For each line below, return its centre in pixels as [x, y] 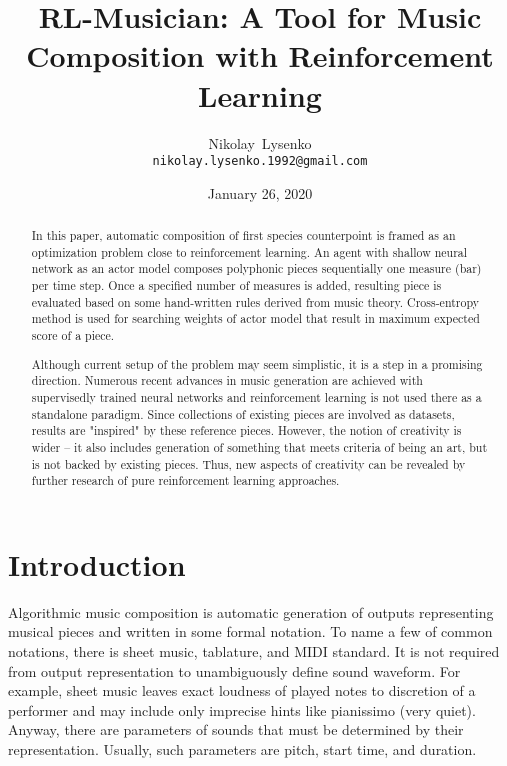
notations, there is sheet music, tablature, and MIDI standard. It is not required [254, 651]
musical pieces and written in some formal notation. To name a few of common [250, 631]
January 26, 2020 [260, 192]
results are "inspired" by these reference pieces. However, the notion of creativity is [246, 430]
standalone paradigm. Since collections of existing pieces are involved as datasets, [243, 413]
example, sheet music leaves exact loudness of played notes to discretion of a [242, 690]
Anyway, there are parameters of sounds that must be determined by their [236, 729]
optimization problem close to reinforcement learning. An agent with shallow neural [249, 251]
